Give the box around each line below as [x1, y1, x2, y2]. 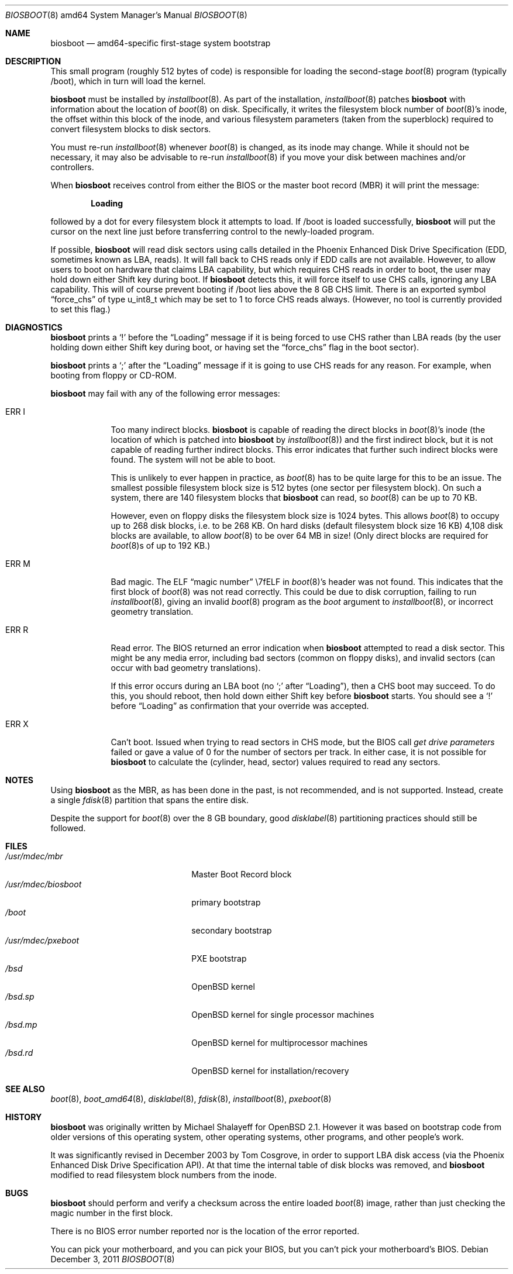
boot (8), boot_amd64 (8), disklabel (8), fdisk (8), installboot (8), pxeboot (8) [50, 1094, 332, 1104]
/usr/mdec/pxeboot [5, 935, 80, 945]
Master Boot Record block [191, 869, 292, 879]
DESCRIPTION [5, 56, 61, 66]
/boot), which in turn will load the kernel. [50, 76, 206, 86]
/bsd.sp [5, 991, 35, 1001]
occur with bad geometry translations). [111, 663, 261, 673]
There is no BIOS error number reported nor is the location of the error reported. [50, 1226, 360, 1236]
